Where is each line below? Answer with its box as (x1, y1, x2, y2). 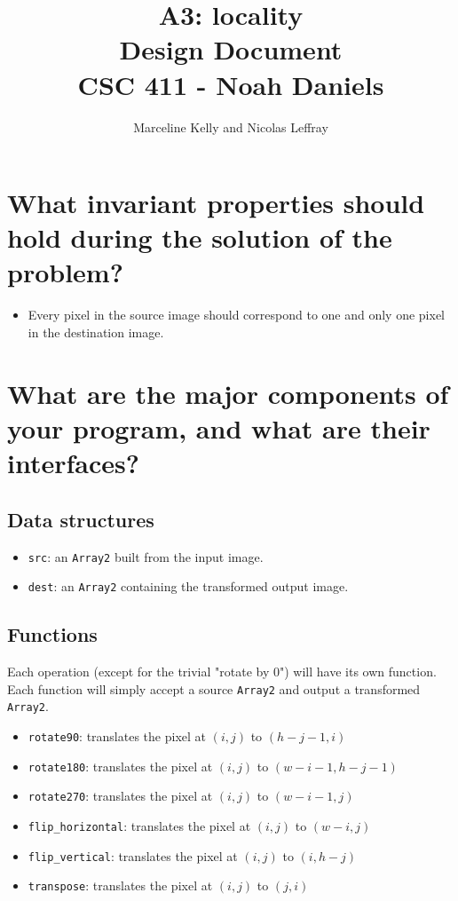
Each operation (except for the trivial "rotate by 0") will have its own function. (7, 662, 437, 681)
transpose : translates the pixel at (28, 876, 213, 895)
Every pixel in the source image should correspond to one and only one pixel (28, 305, 446, 324)
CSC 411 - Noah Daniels (77, 66, 384, 102)
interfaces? (7, 445, 139, 481)
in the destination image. (28, 323, 164, 341)
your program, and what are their (7, 409, 430, 446)
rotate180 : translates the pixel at (28, 756, 213, 775)
